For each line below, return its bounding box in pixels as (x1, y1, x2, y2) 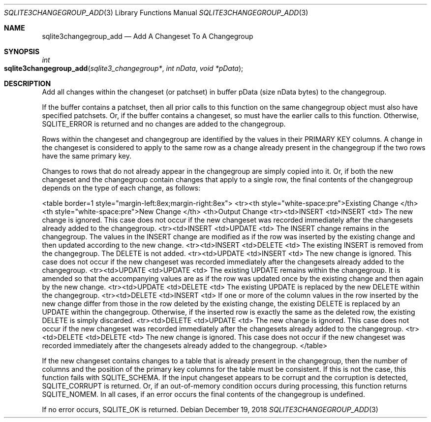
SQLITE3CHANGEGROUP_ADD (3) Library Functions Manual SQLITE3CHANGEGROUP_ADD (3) (4, 8, 308, 17)
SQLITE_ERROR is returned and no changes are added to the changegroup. (42, 120, 286, 128)
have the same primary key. (42, 152, 131, 160)
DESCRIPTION (4, 79, 51, 88)
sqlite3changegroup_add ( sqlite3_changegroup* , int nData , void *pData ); (4, 64, 244, 72)
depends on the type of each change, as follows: (42, 184, 201, 192)
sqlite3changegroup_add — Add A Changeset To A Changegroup (42, 32, 253, 40)
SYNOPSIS (4, 47, 40, 56)
